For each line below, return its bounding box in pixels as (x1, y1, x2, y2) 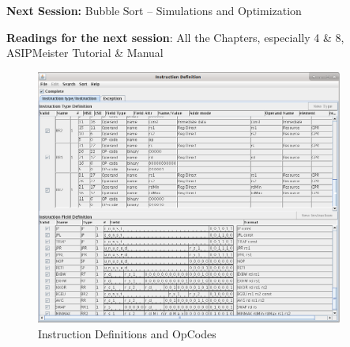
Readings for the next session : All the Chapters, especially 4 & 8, (6, 29, 344, 45)
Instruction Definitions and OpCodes (38, 325, 216, 341)
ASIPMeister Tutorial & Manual (6, 44, 164, 61)
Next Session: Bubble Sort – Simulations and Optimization (6, 2, 302, 18)
